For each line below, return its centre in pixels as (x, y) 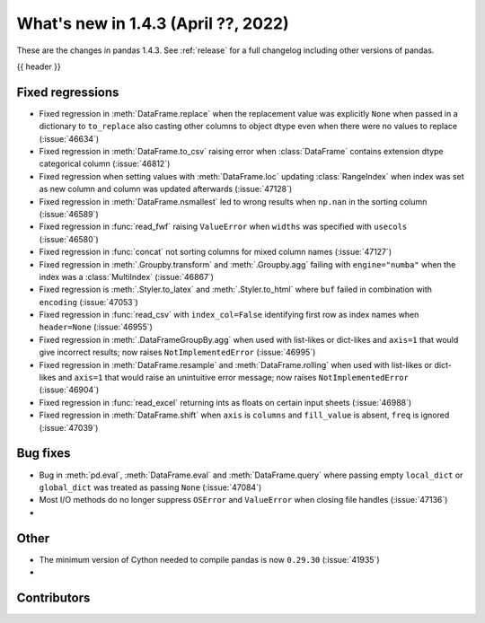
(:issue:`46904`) (69, 390)
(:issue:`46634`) (69, 138)
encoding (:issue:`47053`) (88, 302)
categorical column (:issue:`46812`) (105, 164)
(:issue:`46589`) (69, 214)
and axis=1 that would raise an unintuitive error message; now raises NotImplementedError (233, 378)
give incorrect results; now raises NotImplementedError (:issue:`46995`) (177, 352)
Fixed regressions (68, 92)
